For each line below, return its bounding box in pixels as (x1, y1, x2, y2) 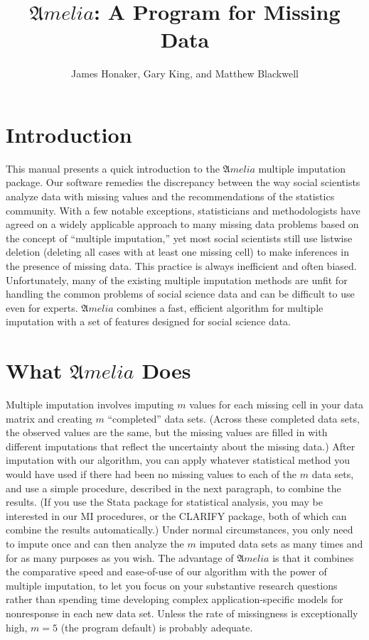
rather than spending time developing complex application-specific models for (6, 592, 343, 607)
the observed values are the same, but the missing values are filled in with (6, 425, 328, 440)
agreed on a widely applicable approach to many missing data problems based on (6, 217, 359, 232)
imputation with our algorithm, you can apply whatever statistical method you (6, 452, 351, 467)
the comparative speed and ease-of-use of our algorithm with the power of (6, 564, 327, 579)
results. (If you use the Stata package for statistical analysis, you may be (6, 494, 323, 509)
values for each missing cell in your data (189, 397, 364, 412)
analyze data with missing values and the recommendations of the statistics (6, 189, 335, 204)
